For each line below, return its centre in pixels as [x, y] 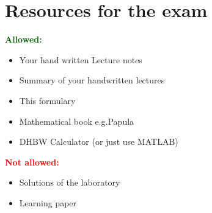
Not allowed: [32, 162]
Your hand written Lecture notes [81, 59]
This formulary [47, 100]
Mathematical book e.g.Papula [77, 121]
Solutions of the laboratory [70, 182]
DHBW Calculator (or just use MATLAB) [99, 141]
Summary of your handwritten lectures [92, 80]
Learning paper [48, 202]
